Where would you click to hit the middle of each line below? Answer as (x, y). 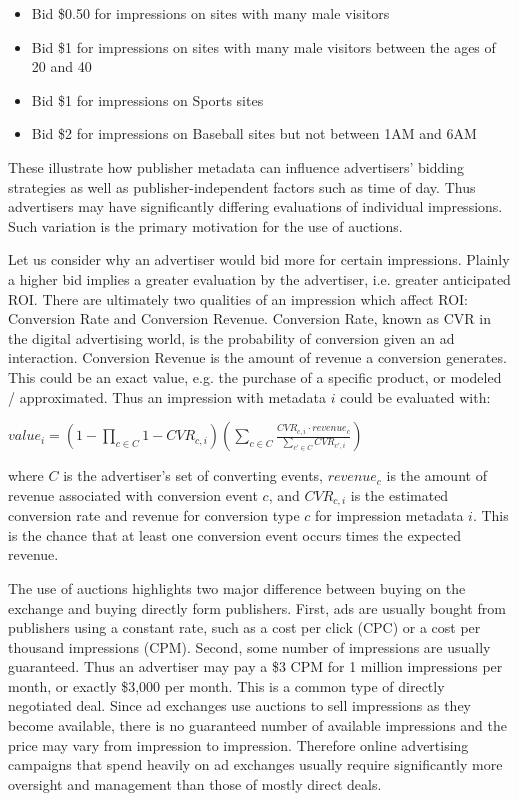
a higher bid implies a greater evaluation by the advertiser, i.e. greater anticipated (259, 278)
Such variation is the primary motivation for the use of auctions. (205, 225)
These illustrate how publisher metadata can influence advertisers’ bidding (236, 166)
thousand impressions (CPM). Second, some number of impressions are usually (249, 646)
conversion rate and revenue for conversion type (154, 515)
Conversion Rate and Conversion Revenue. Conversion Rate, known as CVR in (249, 318)
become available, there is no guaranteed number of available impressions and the (257, 725)
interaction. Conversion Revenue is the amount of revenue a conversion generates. (257, 357)
